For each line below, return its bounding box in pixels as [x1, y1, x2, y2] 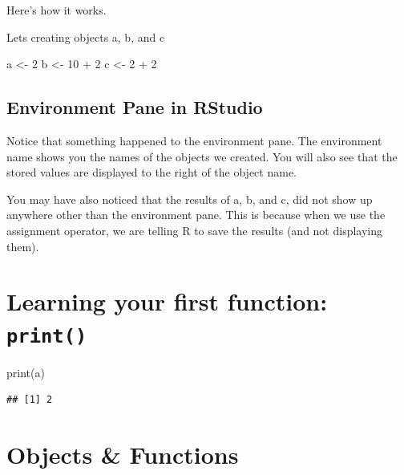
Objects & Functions [6, 437, 239, 470]
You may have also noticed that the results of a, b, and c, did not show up [6, 190, 373, 207]
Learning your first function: [6, 285, 328, 318]
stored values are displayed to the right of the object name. [6, 164, 297, 181]
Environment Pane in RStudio [6, 95, 263, 120]
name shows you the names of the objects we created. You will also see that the [6, 148, 398, 164]
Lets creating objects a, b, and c [6, 28, 165, 45]
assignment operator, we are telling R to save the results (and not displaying [6, 221, 383, 238]
